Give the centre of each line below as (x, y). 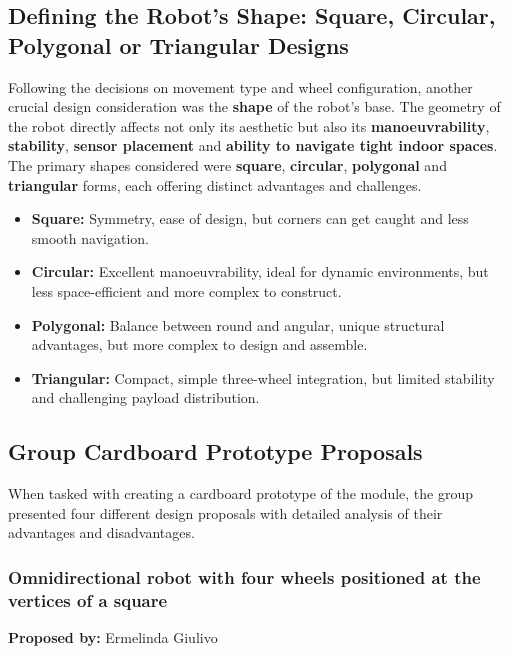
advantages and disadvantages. (101, 532)
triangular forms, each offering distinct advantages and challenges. (215, 184)
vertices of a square (88, 599)
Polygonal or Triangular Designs (178, 44)
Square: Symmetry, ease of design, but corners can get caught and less (250, 218)
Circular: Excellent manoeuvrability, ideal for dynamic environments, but (260, 271)
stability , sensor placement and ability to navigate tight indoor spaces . (253, 145)
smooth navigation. (90, 237)
